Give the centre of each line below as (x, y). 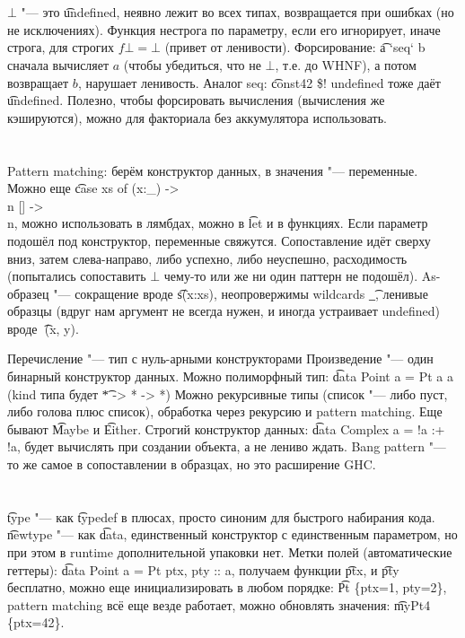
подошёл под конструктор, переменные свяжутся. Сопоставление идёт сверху (219, 240)
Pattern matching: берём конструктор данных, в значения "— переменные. (213, 170)
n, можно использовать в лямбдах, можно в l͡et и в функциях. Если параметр (218, 223)
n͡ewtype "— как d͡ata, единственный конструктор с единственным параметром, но (232, 534)
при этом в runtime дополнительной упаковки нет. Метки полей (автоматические (230, 552)
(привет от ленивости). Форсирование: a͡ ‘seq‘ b (295, 47)
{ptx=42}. (36, 622)
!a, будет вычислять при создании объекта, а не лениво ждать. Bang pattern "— (227, 446)
